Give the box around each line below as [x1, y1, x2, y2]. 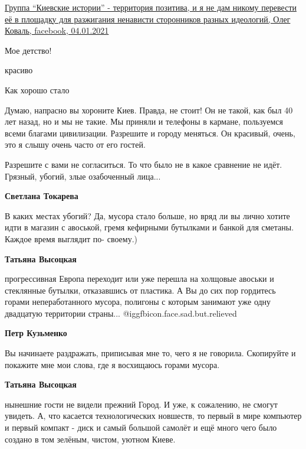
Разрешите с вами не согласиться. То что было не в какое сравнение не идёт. [5, 158, 282, 170]
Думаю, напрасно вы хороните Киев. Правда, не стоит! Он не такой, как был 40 [5, 103, 293, 116]
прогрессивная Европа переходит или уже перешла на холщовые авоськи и [5, 272, 274, 285]
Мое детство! [5, 44, 52, 56]
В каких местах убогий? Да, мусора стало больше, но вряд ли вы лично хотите [5, 209, 290, 222]
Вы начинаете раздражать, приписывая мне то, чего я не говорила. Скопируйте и [5, 347, 296, 359]
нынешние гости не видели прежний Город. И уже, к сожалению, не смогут [5, 398, 278, 410]
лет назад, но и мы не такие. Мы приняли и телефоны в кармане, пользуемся [5, 115, 283, 128]
